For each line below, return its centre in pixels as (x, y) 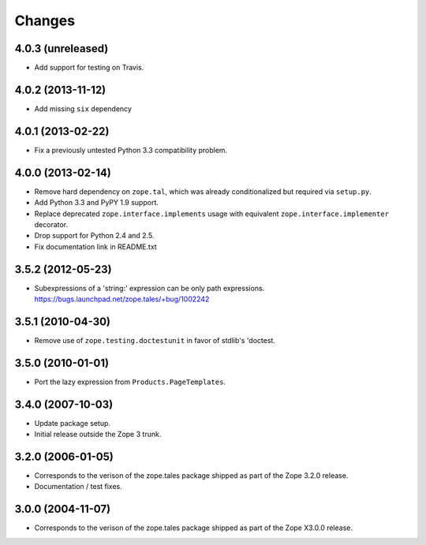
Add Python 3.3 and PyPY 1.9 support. (97, 203)
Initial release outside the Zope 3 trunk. (98, 435)
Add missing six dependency (83, 108)
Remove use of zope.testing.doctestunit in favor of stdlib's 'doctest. (155, 340)
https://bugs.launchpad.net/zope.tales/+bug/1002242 (122, 299)
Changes (45, 21)
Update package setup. (72, 423)
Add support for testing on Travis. (89, 68)
